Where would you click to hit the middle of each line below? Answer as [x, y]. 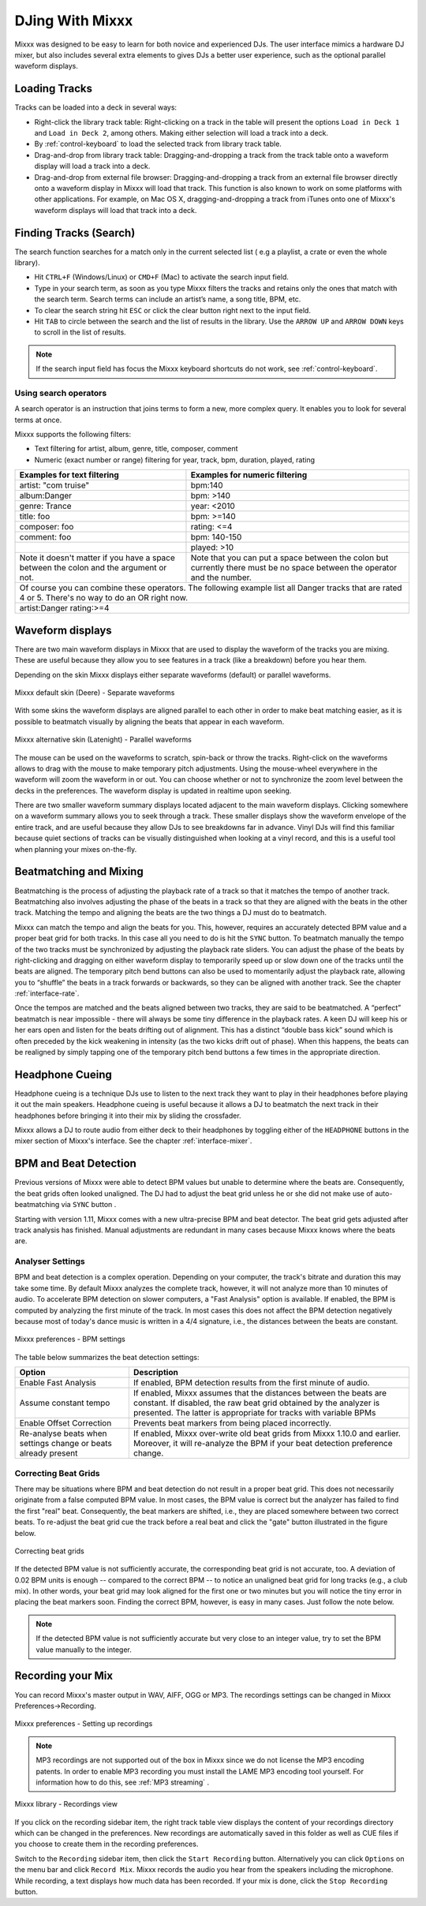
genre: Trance [45, 506]
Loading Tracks [53, 89]
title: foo [35, 517]
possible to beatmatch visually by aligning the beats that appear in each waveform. [149, 721]
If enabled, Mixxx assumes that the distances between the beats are [260, 1393]
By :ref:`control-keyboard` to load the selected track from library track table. [158, 144]
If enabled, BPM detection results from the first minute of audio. [251, 1383]
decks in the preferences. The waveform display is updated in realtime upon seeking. [153, 790]
